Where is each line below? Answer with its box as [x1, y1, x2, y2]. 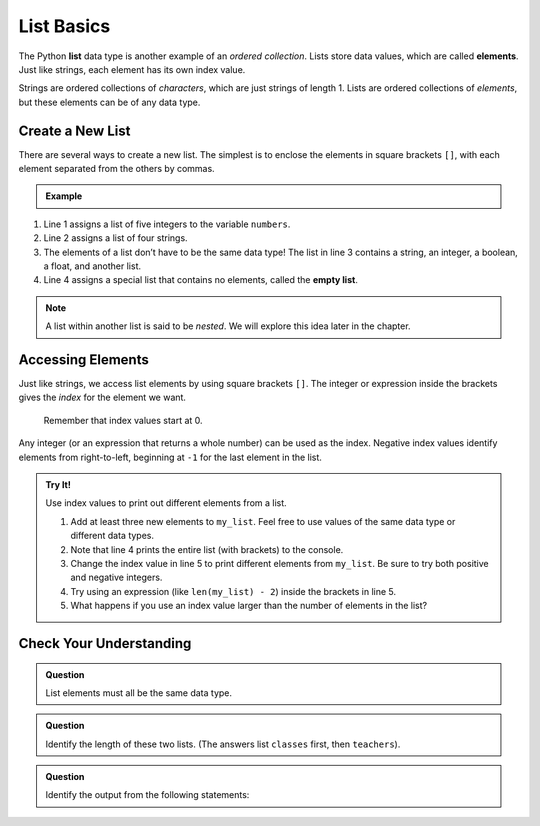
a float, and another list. [43, 260, 142, 272]
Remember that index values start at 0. [43, 414, 204, 426]
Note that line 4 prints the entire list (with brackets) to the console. [70, 543, 344, 555]
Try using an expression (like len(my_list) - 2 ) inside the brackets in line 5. [70, 585, 397, 597]
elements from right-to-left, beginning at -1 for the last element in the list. [18, 451, 322, 463]
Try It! [45, 479, 72, 490]
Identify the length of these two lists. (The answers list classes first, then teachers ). [45, 738, 401, 750]
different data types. [70, 530, 155, 542]
